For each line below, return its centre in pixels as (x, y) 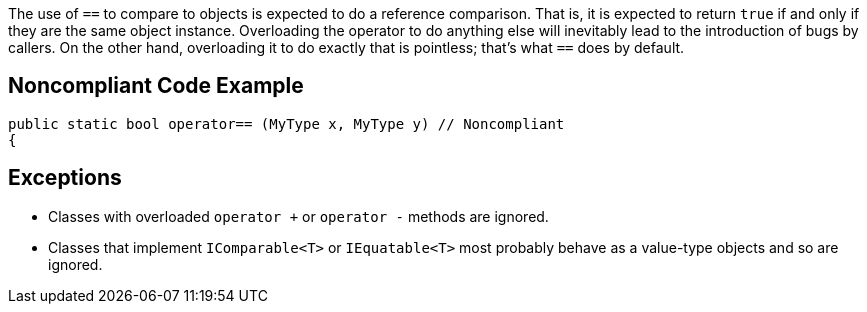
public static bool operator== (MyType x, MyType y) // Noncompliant (286, 123)
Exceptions (65, 178)
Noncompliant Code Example (156, 86)
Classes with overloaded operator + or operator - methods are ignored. (298, 216)
